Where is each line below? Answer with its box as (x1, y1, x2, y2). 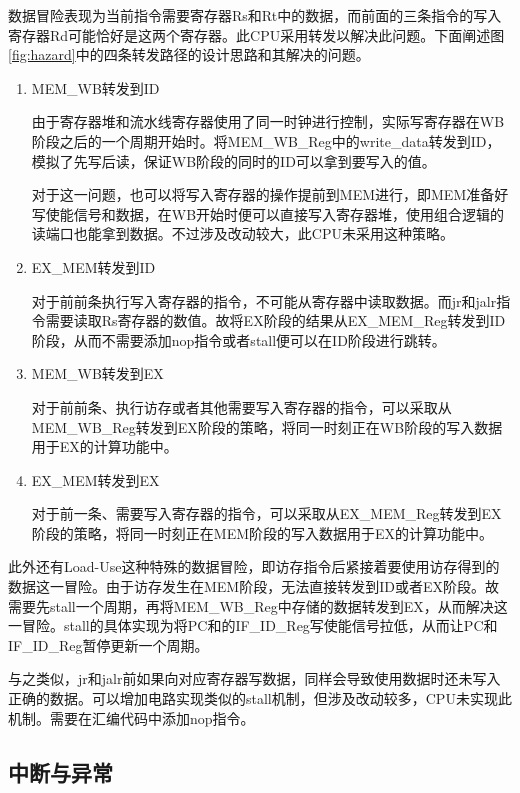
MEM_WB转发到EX (31, 363, 164, 384)
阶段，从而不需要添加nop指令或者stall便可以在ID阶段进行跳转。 (31, 329, 446, 350)
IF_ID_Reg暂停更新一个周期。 (8, 634, 209, 655)
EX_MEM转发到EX (31, 469, 160, 490)
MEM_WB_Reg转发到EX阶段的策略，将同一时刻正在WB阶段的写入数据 (31, 416, 503, 437)
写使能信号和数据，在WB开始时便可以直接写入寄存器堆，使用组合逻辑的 (31, 203, 505, 224)
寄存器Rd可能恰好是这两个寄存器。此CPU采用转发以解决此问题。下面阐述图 (8, 24, 505, 45)
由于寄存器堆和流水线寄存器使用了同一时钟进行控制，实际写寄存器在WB (31, 111, 505, 132)
